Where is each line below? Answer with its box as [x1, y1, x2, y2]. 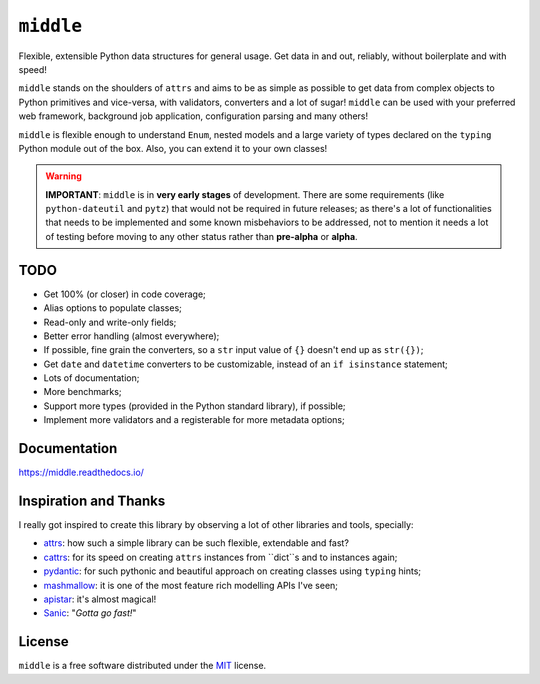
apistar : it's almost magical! [43, 593, 157, 605]
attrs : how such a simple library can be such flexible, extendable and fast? [43, 537, 350, 549]
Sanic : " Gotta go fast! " [43, 607, 137, 619]
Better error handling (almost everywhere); [43, 330, 220, 342]
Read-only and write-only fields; [43, 316, 177, 328]
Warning [45, 170, 82, 182]
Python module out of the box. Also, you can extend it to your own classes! [18, 142, 328, 154]
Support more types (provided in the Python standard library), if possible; [43, 400, 346, 412]
